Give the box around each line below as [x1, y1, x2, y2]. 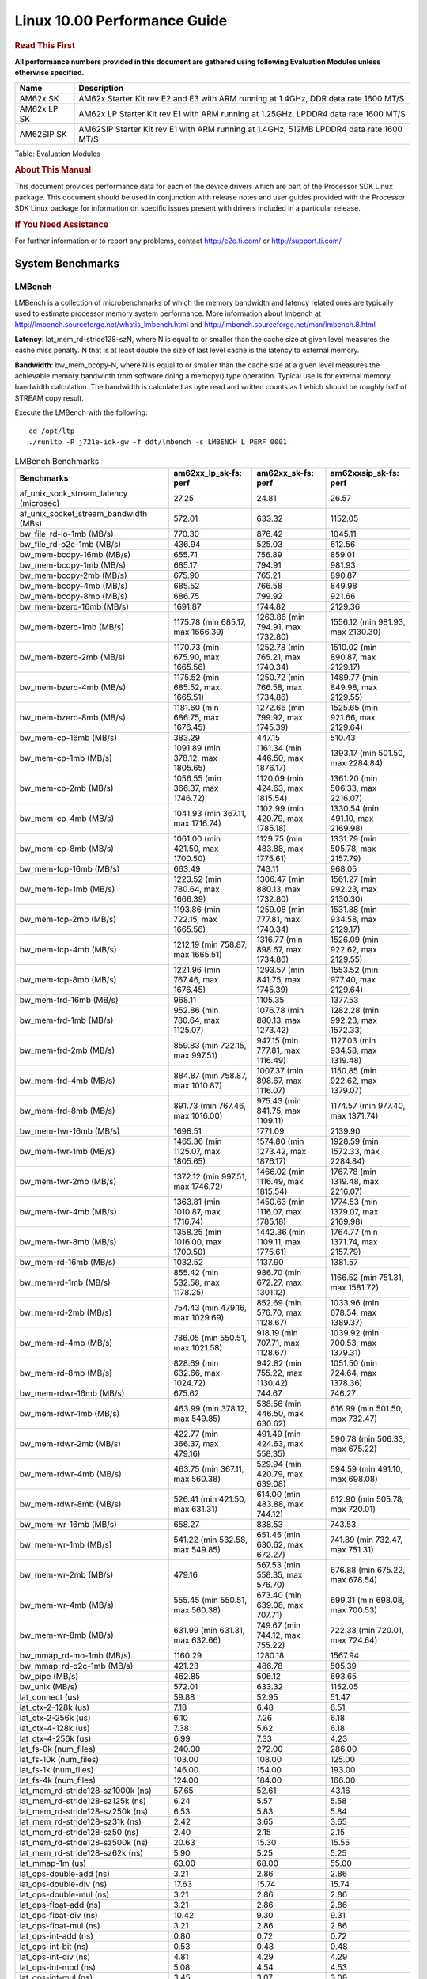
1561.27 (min [330, 873, 377, 884]
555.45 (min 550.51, [173, 1594, 248, 1605]
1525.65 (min [330, 701, 379, 712]
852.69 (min [256, 1297, 302, 1308]
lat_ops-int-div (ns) [19, 1951, 91, 1962]
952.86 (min [173, 1005, 219, 1016]
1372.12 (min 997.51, [173, 1171, 248, 1182]
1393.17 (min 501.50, [330, 747, 406, 758]
